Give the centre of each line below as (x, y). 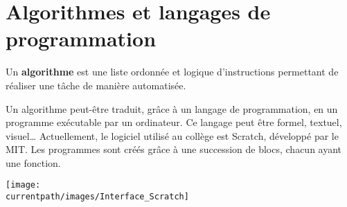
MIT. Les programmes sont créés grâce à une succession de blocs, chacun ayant (174, 149)
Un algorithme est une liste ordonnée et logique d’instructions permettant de (172, 72)
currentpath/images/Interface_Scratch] (97, 197)
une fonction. (33, 162)
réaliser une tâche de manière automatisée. (96, 85)
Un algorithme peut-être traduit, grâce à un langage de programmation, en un (172, 108)
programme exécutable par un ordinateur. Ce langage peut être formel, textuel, (174, 122)
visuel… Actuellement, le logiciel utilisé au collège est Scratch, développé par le (172, 135)
